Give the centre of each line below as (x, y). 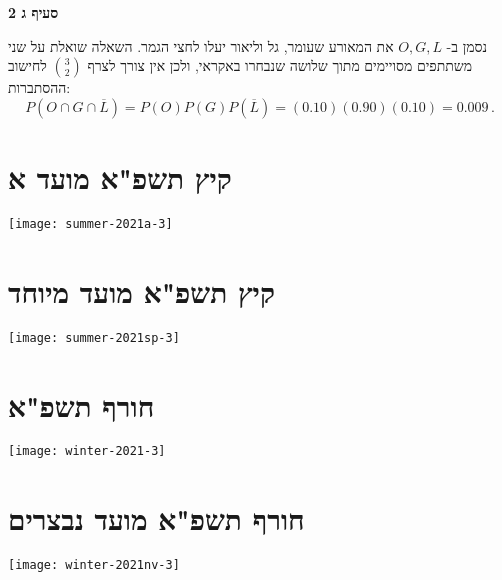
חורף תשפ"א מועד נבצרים (156, 518)
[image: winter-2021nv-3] (94, 565)
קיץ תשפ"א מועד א (120, 176)
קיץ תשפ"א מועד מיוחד (141, 290)
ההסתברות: (39, 87)
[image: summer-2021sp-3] (94, 337)
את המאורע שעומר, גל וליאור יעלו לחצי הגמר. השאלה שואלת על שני (201, 45)
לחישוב (27, 65)
